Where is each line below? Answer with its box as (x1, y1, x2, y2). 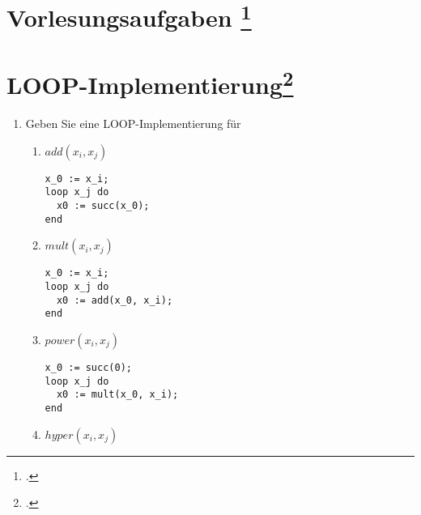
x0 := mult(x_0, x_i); (56, 389, 179, 401)
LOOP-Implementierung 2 (6, 64, 294, 101)
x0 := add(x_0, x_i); (56, 294, 173, 306)
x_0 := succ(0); (45, 362, 132, 373)
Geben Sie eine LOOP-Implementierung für (25, 115, 241, 132)
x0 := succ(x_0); (56, 200, 150, 212)
